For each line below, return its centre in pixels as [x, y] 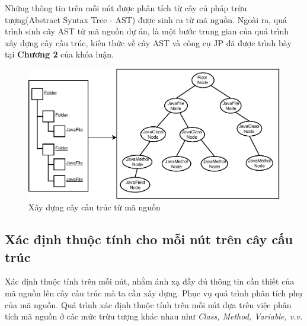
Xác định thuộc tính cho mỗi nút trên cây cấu [149, 239]
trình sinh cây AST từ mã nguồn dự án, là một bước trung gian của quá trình [147, 31]
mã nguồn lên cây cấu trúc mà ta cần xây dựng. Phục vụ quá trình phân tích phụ [153, 293]
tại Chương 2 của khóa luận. [59, 54]
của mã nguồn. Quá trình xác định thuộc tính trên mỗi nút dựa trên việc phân [148, 304]
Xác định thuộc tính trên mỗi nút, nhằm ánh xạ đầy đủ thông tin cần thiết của [150, 281]
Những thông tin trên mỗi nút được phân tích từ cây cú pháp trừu [126, 8]
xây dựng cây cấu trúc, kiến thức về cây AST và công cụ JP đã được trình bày [148, 42]
